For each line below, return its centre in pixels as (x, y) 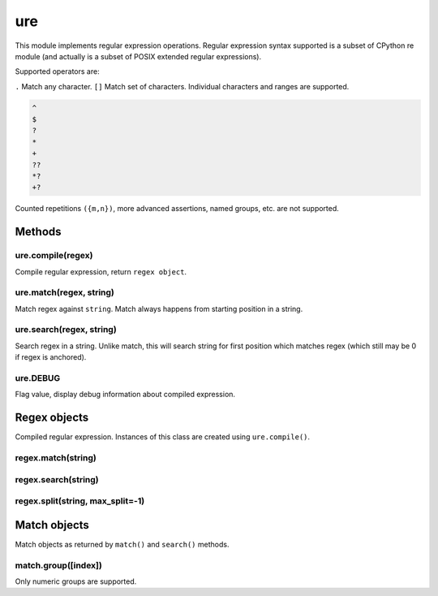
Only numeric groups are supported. (76, 581)
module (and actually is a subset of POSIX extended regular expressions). (138, 56)
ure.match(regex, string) (65, 292)
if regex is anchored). (51, 357)
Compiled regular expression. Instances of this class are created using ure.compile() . (163, 437)
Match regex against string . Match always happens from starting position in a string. (159, 309)
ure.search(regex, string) (66, 330)
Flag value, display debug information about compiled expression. (125, 395)
